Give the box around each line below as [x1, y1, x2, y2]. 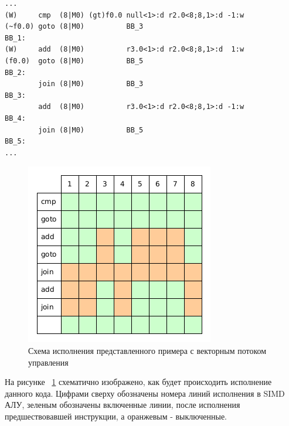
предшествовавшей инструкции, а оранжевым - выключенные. [5, 410, 227, 422]
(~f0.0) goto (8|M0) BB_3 [5, 22, 144, 31]
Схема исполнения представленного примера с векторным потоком [28, 344, 267, 356]
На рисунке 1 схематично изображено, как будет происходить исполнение [5, 376, 272, 388]
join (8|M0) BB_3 [38, 80, 144, 88]
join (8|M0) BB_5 [38, 125, 144, 134]
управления [28, 356, 69, 368]
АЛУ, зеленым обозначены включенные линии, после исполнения [5, 398, 240, 411]
